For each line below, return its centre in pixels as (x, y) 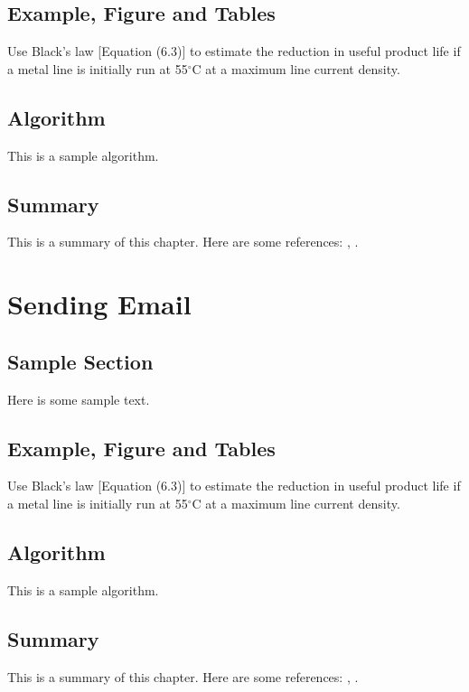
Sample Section (80, 361)
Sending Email (99, 304)
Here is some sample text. (79, 399)
